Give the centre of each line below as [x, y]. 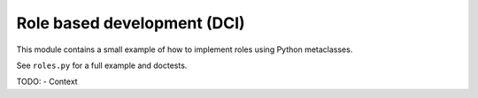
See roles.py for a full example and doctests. [102, 65]
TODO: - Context [47, 82]
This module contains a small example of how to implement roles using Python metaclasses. [185, 49]
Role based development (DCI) [131, 23]
